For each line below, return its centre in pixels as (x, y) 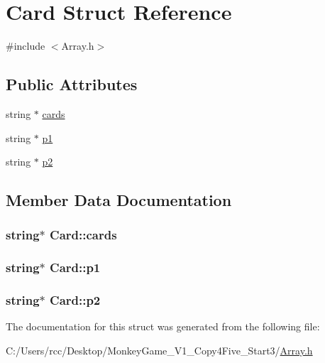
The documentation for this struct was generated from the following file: (163, 326)
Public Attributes (72, 84)
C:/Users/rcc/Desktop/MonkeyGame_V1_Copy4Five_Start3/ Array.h (159, 350)
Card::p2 (75, 300)
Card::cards (83, 235)
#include (26, 46)
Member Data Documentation (119, 200)
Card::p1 (75, 267)
